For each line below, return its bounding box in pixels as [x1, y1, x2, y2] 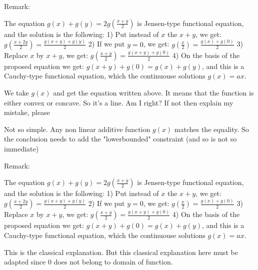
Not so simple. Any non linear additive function [4, 123, 150, 134]
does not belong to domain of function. [53, 256, 173, 267]
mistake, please [4, 107, 50, 117]
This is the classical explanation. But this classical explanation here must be [4, 246, 238, 257]
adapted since [4, 256, 46, 267]
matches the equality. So [174, 123, 249, 134]
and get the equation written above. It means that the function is [53, 87, 254, 97]
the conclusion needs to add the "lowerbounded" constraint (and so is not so [4, 133, 237, 144]
